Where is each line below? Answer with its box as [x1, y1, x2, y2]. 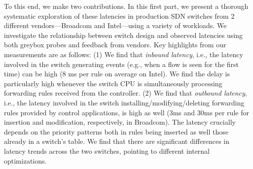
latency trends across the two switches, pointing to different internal [4, 145, 210, 156]
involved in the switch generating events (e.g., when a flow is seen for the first [4, 59, 239, 69]
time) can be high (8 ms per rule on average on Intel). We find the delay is [4, 68, 230, 79]
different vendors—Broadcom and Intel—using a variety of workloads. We [4, 20, 227, 31]
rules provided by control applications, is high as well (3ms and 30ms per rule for [4, 107, 249, 117]
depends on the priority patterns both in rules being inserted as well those [4, 126, 228, 136]
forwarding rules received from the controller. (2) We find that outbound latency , [4, 88, 247, 98]
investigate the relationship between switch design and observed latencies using [4, 30, 243, 40]
